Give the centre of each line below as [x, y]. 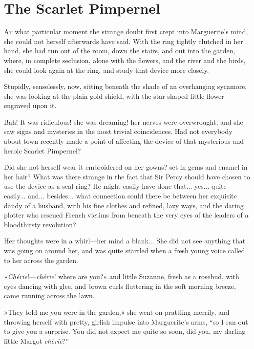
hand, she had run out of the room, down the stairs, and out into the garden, [120, 51]
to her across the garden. [41, 260]
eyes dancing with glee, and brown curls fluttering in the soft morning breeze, [120, 286]
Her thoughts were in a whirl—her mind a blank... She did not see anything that [125, 241]
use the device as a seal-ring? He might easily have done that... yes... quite [115, 186]
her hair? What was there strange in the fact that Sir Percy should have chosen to [127, 176]
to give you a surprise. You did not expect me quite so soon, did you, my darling [125, 331]
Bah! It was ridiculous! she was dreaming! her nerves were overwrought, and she [124, 121]
